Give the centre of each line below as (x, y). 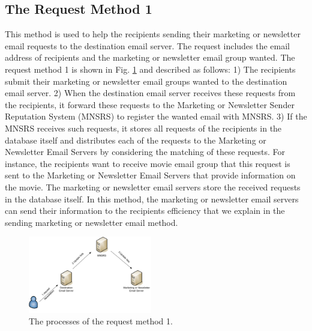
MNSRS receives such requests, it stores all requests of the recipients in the (143, 128)
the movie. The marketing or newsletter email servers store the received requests (153, 187)
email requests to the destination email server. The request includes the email (148, 45)
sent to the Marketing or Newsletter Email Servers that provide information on (150, 175)
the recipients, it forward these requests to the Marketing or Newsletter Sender (150, 104)
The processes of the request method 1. (101, 321)
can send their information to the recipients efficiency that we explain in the (145, 211)
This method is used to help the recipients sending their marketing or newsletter (153, 34)
